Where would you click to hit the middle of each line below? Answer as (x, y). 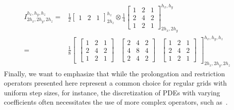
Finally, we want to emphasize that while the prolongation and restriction (115, 73)
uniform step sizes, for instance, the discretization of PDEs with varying (112, 92)
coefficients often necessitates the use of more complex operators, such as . (116, 102)
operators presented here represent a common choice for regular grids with (116, 83)
